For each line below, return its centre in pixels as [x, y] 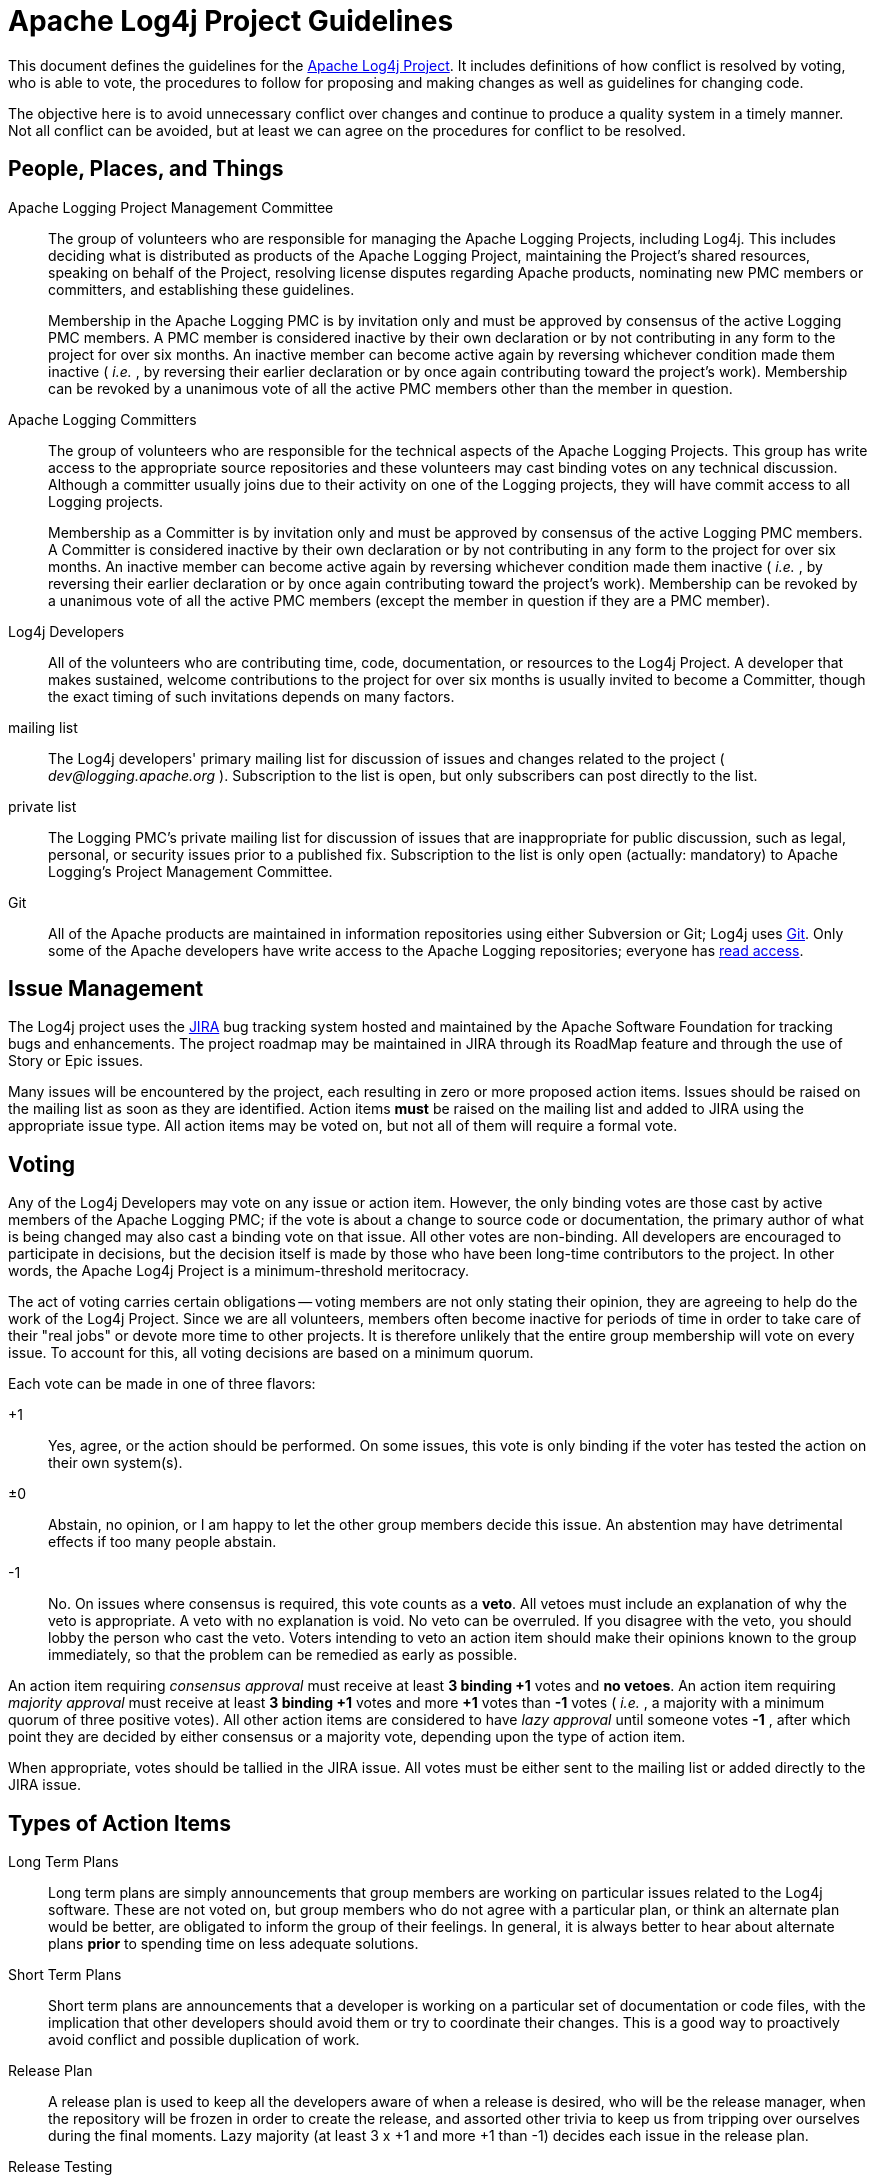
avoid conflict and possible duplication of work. [204, 2040]
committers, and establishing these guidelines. [201, 289]
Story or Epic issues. [76, 1061]
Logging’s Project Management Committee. [190, 871]
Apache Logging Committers [102, 419]
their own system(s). [115, 1463]
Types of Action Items [120, 1823]
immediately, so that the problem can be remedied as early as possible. [283, 1655]
